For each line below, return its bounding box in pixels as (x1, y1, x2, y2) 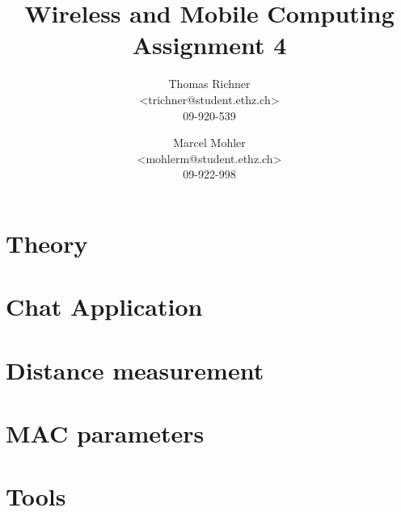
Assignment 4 (132, 28, 287, 61)
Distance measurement (6, 353, 264, 386)
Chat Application (6, 290, 203, 323)
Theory (6, 226, 88, 259)
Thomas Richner (168, 75, 251, 92)
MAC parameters (6, 417, 205, 449)
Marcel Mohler (173, 134, 246, 151)
